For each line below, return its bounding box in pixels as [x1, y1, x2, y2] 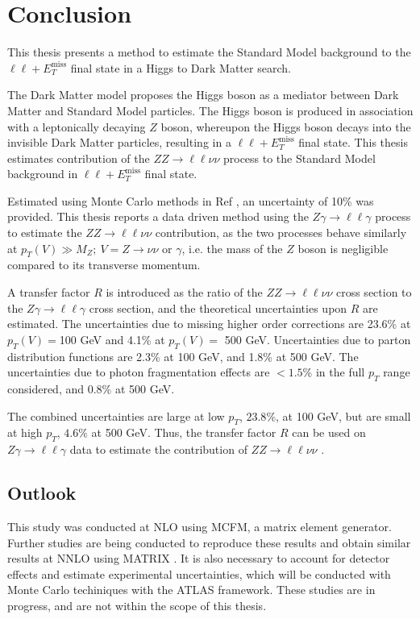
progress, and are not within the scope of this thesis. [7, 596, 267, 613]
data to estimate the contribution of [69, 441, 247, 458]
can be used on [292, 424, 366, 441]
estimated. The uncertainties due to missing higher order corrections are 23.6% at [7, 315, 411, 332]
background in [7, 165, 78, 182]
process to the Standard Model [222, 149, 376, 166]
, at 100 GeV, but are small [276, 407, 411, 424]
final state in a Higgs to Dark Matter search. [70, 59, 291, 76]
